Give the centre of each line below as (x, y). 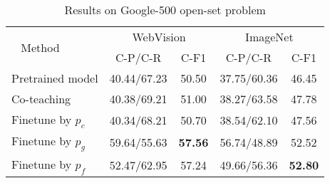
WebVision (159, 37)
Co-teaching (41, 99)
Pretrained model (55, 78)
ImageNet (269, 37)
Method (40, 47)
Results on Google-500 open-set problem (165, 10)
